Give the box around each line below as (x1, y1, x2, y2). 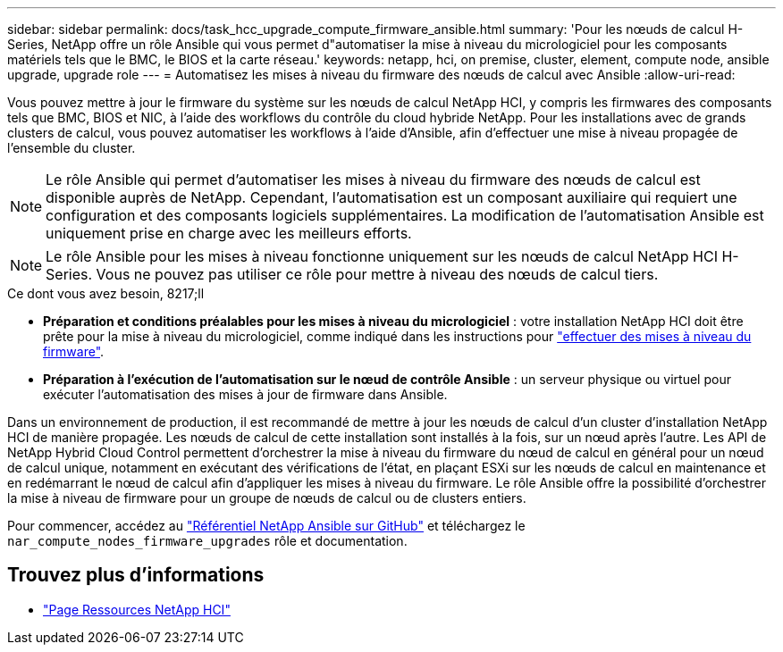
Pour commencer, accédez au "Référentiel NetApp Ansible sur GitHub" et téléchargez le (7, 518, 526, 533)
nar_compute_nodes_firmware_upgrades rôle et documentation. (7, 533, 408, 548)
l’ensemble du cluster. (7, 140, 136, 155)
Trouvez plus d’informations (7, 564, 265, 587)
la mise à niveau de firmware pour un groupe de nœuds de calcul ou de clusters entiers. (7, 490, 526, 506)
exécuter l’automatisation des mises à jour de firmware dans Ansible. (43, 387, 448, 402)
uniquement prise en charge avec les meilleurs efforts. (46, 224, 412, 242)
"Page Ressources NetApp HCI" (43, 601, 231, 617)
